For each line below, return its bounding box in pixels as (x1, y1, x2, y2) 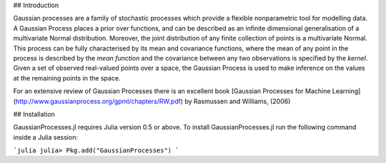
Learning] (332, 87, 361, 95)
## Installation (13, 110, 55, 118)
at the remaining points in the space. (13, 73, 121, 82)
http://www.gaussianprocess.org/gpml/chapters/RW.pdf (15, 97, 182, 105)
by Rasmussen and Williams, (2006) (184, 97, 291, 105)
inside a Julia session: (13, 132, 79, 142)
